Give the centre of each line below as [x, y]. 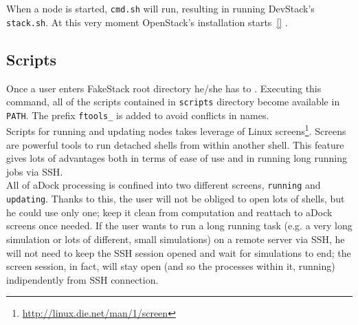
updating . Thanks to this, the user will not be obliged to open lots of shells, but [176, 199]
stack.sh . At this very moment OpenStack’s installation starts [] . [147, 22]
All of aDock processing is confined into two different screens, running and [164, 185]
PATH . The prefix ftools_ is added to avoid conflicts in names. [138, 115]
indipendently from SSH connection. [82, 279]
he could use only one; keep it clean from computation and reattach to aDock [169, 212]
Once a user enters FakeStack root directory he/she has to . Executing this [164, 88]
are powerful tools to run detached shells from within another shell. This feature [175, 144]
